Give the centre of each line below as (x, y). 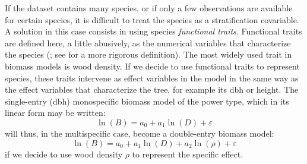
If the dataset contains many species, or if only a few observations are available (149, 8)
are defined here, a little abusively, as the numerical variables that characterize (148, 42)
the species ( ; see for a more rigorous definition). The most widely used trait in (148, 54)
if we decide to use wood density (64, 154)
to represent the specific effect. (188, 154)
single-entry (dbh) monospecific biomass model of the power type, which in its (147, 101)
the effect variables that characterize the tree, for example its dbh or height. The (152, 89)
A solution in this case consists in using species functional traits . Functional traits (153, 31)
